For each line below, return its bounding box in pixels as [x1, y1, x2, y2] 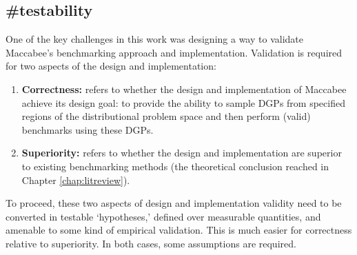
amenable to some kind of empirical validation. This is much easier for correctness [6, 223, 352, 237]
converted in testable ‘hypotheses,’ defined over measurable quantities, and [6, 209, 321, 223]
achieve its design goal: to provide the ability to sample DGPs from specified [21, 95, 345, 110]
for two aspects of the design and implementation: [6, 59, 216, 73]
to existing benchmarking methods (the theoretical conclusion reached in [21, 159, 329, 173]
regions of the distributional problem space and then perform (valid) [21, 109, 311, 123]
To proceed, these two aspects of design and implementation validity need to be [6, 196, 342, 210]
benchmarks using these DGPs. [21, 122, 154, 136]
